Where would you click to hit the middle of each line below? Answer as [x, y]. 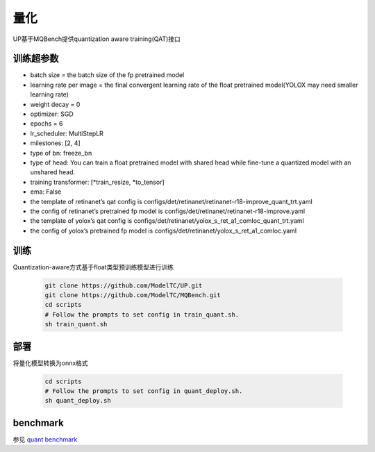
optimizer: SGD [52, 114]
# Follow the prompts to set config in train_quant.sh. [142, 315]
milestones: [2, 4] [55, 143]
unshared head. [53, 172]
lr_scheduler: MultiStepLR [67, 133]
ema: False [46, 192]
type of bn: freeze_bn [61, 153]
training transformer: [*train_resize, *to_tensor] [97, 182]
